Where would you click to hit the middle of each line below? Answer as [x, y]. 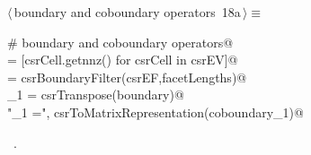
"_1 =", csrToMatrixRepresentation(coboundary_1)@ [155, 112]
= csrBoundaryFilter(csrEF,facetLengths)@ [127, 77]
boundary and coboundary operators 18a [127, 12]
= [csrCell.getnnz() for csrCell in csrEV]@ [123, 60]
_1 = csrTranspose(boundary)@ [96, 95]
